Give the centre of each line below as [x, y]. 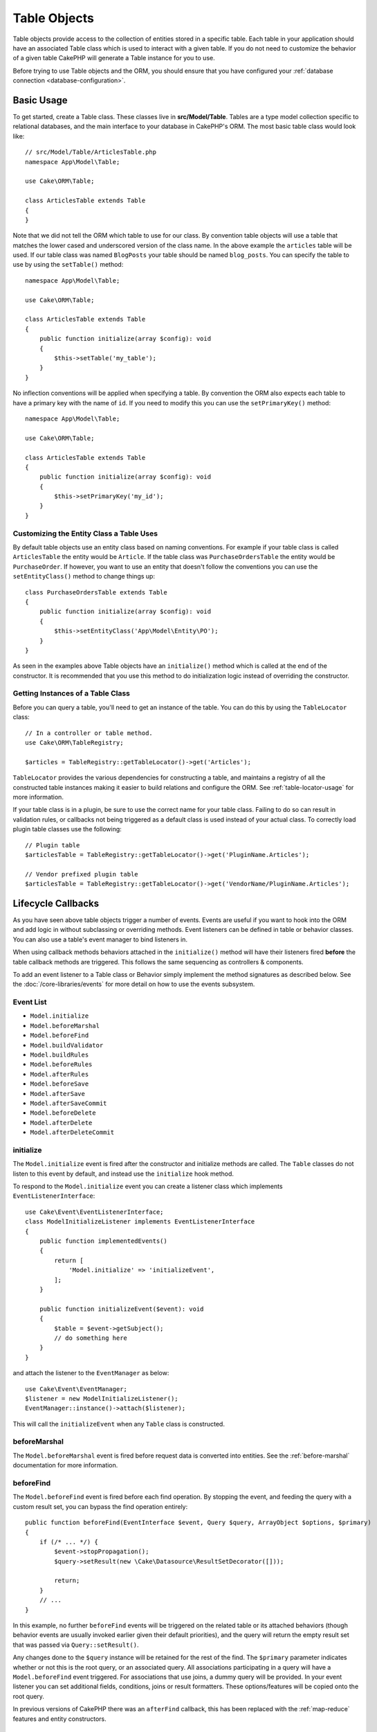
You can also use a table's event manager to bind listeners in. [100, 939]
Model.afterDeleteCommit [72, 1132]
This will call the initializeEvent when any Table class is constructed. [119, 1424]
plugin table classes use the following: [67, 829]
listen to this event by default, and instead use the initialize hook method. [123, 1174]
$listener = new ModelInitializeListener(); [102, 1398]
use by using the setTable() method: [68, 265]
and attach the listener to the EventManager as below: [91, 1373]
